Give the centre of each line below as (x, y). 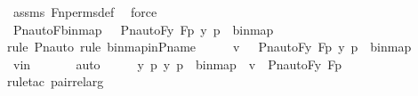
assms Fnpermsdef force (85, 12)
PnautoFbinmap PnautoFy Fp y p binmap (143, 29)
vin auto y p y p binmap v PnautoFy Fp (177, 64)
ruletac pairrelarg (56, 81)
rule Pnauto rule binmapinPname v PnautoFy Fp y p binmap (209, 47)
